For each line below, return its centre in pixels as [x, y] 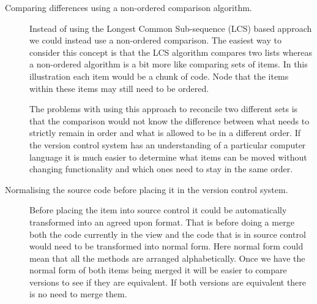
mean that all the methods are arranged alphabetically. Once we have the [167, 258]
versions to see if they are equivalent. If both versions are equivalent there [168, 282]
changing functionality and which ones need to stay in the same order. [161, 169]
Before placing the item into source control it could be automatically [158, 210]
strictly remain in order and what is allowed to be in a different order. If [165, 133]
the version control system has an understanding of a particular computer [168, 144]
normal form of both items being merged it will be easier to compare [158, 270]
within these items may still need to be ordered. [119, 88]
